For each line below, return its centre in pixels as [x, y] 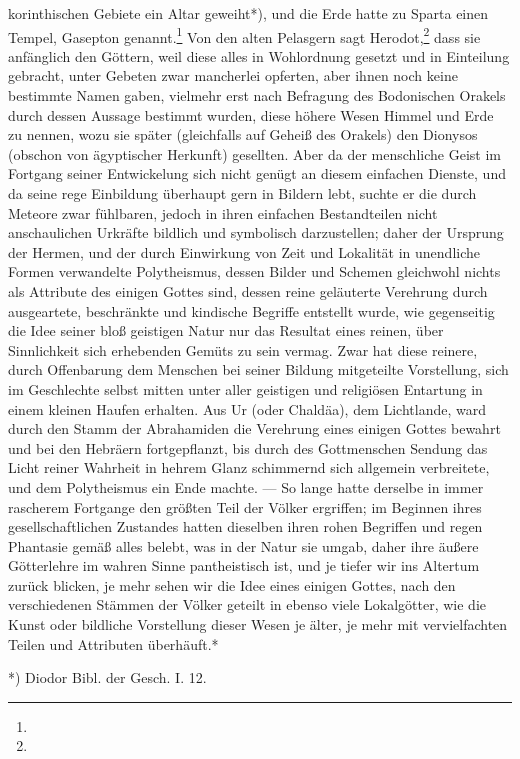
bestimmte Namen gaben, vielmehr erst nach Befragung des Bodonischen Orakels [257, 95]
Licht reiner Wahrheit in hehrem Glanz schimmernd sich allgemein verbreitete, [249, 467]
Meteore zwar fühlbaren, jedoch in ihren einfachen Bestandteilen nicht [223, 212]
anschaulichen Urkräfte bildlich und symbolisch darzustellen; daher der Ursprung [256, 232]
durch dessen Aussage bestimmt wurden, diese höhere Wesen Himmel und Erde [251, 114]
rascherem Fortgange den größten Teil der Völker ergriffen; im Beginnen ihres [245, 506]
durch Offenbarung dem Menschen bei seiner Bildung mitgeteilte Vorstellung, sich [258, 369]
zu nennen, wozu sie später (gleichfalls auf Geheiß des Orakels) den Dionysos [243, 134]
